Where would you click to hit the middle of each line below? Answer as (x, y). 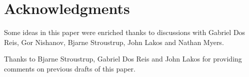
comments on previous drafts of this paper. (70, 68)
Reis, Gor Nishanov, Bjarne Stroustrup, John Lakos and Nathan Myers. (114, 42)
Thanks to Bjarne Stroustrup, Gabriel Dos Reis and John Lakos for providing (123, 59)
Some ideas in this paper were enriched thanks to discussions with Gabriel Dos (125, 32)
